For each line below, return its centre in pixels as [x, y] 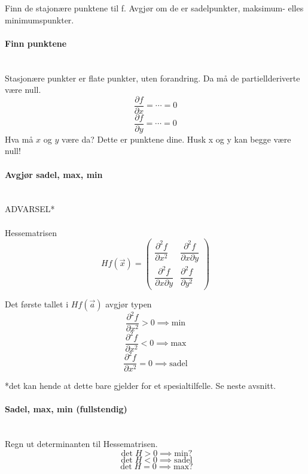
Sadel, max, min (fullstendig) [66, 409]
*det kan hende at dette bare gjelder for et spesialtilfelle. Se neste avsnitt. [141, 386]
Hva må [19, 139]
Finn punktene [36, 43]
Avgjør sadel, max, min [54, 174]
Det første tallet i [37, 304]
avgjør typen [129, 304]
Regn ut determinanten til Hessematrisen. [81, 444]
